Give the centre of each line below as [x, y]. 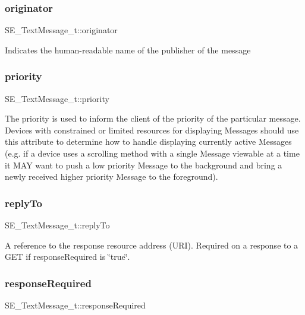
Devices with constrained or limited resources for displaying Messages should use [152, 130]
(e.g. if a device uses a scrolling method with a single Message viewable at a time [152, 153]
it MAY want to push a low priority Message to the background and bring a [144, 165]
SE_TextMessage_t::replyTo [57, 225]
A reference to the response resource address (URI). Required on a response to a [152, 245]
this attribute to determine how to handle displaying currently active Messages [148, 141]
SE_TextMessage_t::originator [61, 30]
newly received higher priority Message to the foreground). [111, 176]
